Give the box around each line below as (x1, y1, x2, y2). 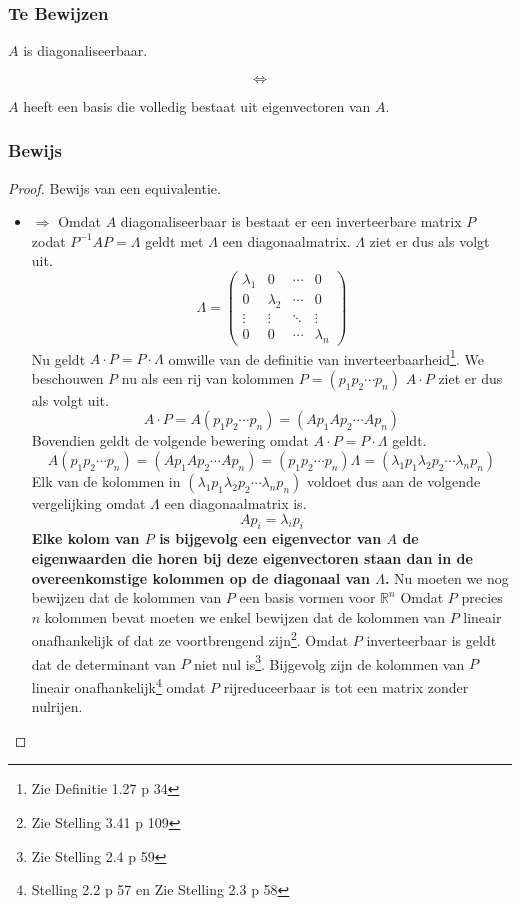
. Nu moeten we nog (384, 567, 509, 588)
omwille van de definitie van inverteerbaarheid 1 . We (168, 345, 484, 369)
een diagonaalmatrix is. (164, 493, 307, 514)
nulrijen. (31, 696, 83, 717)
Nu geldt (31, 348, 86, 369)
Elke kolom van (31, 528, 140, 549)
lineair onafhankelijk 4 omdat (31, 673, 206, 697)
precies (461, 587, 503, 608)
